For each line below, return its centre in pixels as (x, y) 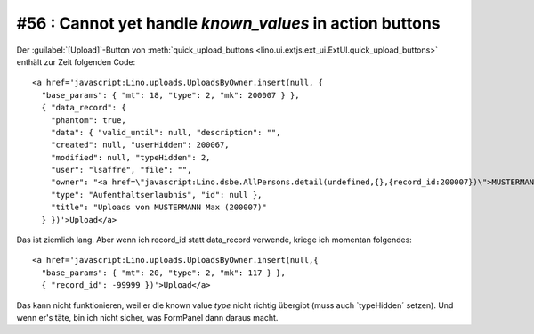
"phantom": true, (88, 120)
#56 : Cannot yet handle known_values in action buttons (228, 23)
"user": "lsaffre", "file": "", (121, 170)
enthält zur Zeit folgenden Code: (76, 61)
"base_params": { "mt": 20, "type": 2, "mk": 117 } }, (164, 273)
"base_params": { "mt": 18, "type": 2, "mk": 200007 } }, (170, 95)
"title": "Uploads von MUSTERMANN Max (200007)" (158, 208)
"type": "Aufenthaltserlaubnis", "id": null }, (156, 195)
